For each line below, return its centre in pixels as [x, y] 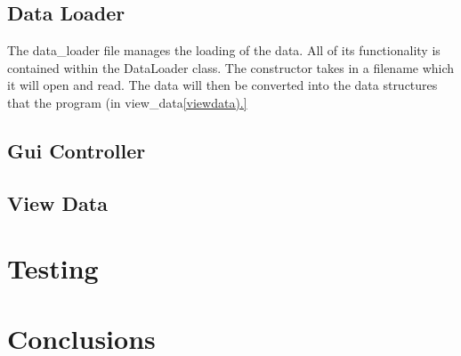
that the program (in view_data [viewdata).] [127, 102]
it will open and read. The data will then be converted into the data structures [222, 85]
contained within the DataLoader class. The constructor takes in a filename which [231, 67]
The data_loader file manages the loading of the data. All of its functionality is [224, 50]
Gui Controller [77, 150]
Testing [53, 268]
